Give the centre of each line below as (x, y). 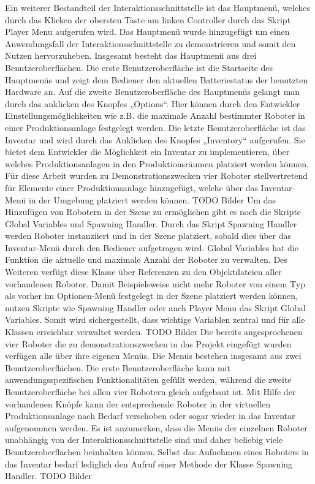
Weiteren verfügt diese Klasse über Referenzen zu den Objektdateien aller (143, 272)
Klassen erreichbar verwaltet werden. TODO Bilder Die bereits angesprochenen (154, 332)
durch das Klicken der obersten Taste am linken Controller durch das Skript (148, 19)
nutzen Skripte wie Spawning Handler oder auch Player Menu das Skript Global (155, 307)
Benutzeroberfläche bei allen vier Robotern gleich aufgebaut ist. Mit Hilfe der (150, 391)
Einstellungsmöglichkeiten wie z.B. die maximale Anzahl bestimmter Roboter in (155, 115)
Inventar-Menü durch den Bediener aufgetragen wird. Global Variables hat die (152, 247)
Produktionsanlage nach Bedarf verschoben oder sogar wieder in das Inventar (150, 416)
